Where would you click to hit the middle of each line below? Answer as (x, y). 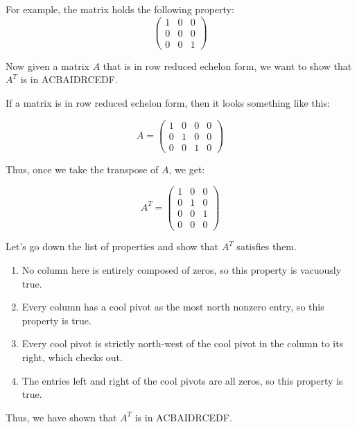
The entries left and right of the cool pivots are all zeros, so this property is (182, 380)
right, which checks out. (72, 357)
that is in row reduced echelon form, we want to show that (227, 65)
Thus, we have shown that (61, 417)
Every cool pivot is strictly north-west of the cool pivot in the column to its (183, 343)
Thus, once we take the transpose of (82, 169)
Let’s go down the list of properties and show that (112, 246)
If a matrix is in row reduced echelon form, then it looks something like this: (168, 102)
